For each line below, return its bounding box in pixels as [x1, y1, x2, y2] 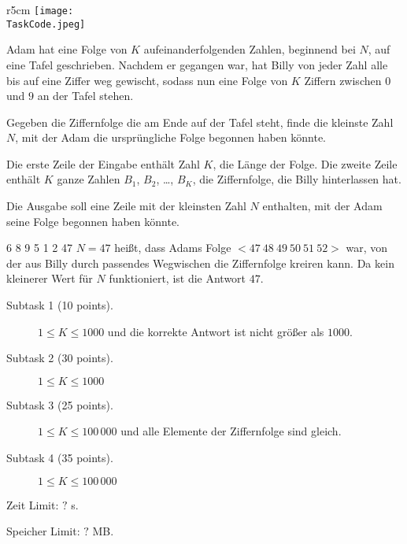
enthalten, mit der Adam [262, 198, 383, 214]
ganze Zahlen [57, 171, 120, 187]
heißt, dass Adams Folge [114, 239, 231, 256]
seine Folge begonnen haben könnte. [6, 213, 180, 229]
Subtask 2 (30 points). [6, 350, 113, 366]
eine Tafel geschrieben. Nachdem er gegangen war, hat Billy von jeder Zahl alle [6, 56, 388, 72]
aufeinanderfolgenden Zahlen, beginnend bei [143, 41, 356, 57]
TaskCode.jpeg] [6, 18, 86, 30]
